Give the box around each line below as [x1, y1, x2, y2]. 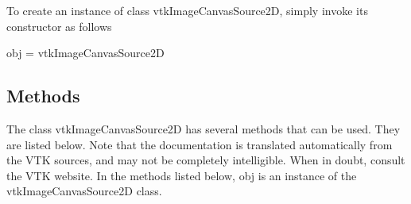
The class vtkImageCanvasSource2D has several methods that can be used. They [6, 120, 401, 137]
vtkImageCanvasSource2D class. [6, 183, 162, 199]
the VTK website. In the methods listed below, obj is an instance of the [6, 167, 357, 183]
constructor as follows [6, 17, 112, 34]
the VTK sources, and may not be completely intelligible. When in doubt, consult [6, 152, 405, 168]
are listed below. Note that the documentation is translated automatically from [6, 136, 393, 152]
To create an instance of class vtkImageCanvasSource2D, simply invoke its [6, 2, 368, 18]
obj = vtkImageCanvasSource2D [6, 44, 165, 61]
